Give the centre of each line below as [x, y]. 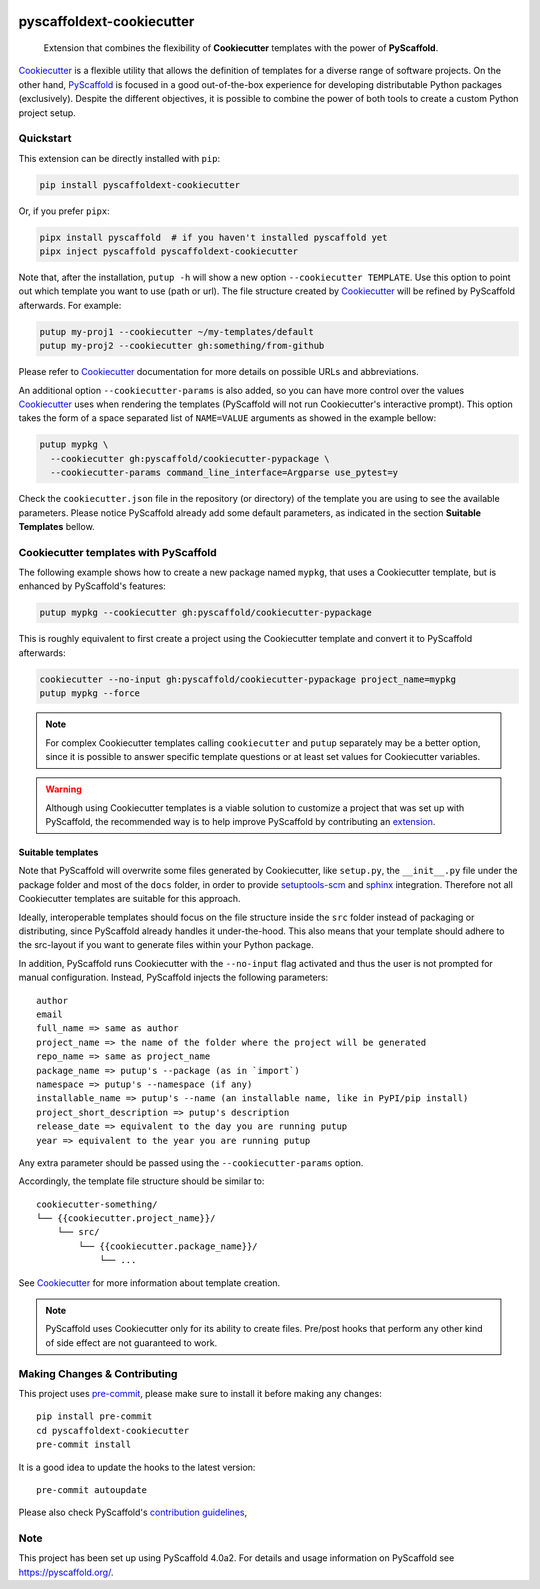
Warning [63, 789]
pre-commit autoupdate [92, 1489]
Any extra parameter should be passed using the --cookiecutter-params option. [191, 1162]
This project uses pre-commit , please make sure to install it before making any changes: [200, 1393]
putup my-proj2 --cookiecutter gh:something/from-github [182, 346]
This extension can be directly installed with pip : [119, 158]
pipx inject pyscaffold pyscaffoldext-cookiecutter [169, 251]
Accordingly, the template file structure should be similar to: [141, 1181]
